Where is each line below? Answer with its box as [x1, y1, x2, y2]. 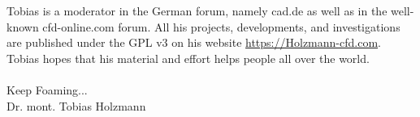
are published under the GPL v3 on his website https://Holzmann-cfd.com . [6, 34, 381, 51]
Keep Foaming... [6, 81, 88, 98]
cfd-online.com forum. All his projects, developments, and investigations [42, 18, 401, 35]
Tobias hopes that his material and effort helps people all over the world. [6, 49, 370, 66]
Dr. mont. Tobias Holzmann [6, 97, 146, 114]
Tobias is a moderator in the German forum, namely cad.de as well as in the [6, 2, 388, 19]
